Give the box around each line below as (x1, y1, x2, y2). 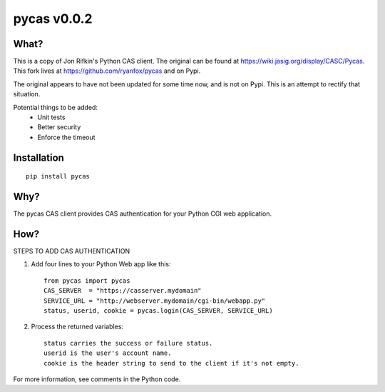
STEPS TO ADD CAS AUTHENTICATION (13, 247, 130, 256)
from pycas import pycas (43, 276, 130, 285)
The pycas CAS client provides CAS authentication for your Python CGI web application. (13, 209, 272, 218)
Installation (13, 151, 64, 164)
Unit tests (37, 113, 66, 121)
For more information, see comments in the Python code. (13, 375, 181, 383)
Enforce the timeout (37, 133, 96, 141)
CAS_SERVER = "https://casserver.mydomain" (43, 286, 202, 295)
